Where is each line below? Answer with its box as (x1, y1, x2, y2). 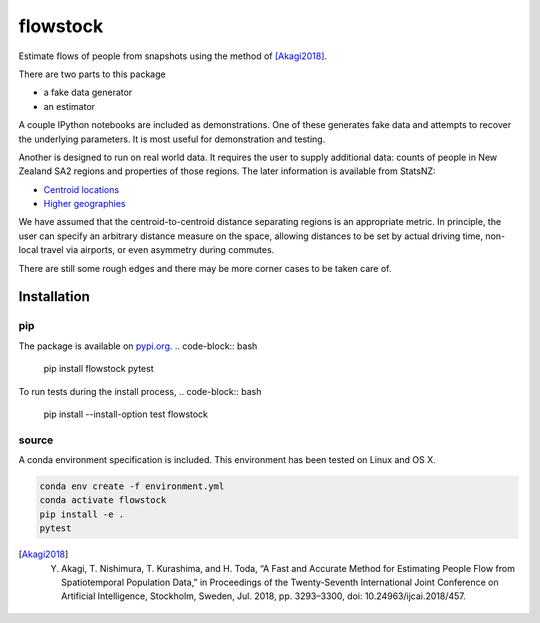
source (18, 433, 54, 447)
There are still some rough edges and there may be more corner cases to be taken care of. (18, 262, 392, 274)
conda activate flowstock (39, 495, 167, 506)
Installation (18, 288, 90, 305)
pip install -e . (39, 508, 125, 520)
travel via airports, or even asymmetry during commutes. (40, 244, 275, 256)
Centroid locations (43, 183, 120, 195)
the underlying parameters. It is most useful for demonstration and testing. (18, 133, 326, 145)
